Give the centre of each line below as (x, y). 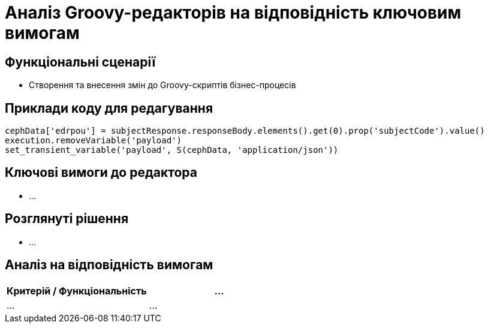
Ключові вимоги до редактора (101, 173)
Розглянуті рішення (67, 219)
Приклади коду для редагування (109, 108)
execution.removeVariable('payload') (94, 141)
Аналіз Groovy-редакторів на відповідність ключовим (233, 13)
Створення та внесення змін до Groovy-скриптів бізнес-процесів (162, 85)
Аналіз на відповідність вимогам (109, 265)
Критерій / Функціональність (77, 291)
